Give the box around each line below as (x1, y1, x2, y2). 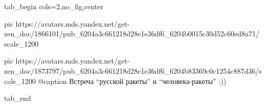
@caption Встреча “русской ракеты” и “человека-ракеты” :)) (38, 75, 227, 86)
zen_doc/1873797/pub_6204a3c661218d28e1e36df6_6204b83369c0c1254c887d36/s (4, 65, 262, 76)
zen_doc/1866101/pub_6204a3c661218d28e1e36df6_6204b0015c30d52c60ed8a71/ (4, 28, 259, 39)
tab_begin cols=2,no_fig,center (4, 1, 103, 11)
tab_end (4, 93, 31, 103)
